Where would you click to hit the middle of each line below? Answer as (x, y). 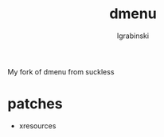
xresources (37, 126)
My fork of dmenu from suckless (61, 71)
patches (35, 104)
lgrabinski (133, 36)
